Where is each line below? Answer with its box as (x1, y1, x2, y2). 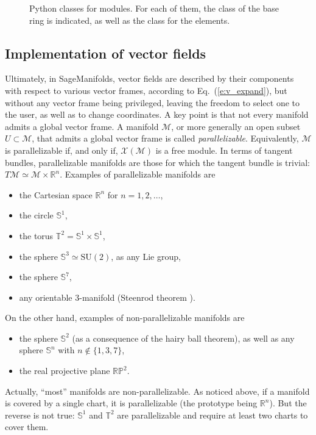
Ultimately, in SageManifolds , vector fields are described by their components (5, 72, 294, 85)
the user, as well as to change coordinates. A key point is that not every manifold (5, 108, 309, 121)
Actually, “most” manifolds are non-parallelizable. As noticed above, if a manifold (5, 384, 310, 397)
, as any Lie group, (111, 250, 181, 262)
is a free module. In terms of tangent (155, 143, 293, 156)
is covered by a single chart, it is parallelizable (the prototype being (5, 397, 258, 409)
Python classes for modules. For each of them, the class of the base (29, 2, 279, 14)
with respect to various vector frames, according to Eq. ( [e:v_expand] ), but (5, 84, 287, 96)
